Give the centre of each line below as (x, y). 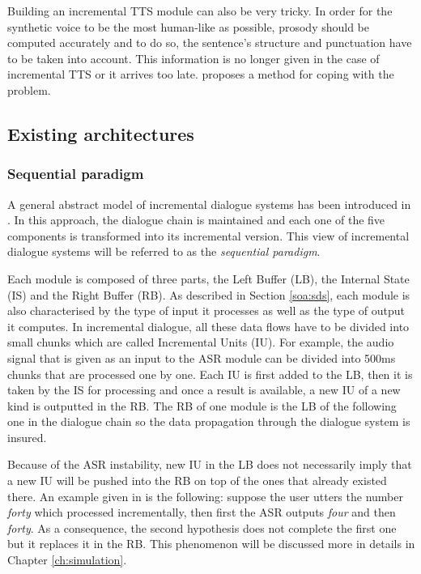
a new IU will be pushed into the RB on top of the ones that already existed (197, 480)
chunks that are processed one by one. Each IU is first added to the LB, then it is (210, 374)
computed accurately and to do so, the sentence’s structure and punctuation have (210, 43)
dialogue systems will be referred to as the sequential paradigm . (164, 251)
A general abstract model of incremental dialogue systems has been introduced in (209, 204)
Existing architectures (101, 133)
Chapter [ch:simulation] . (67, 560)
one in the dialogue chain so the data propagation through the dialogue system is (209, 421)
